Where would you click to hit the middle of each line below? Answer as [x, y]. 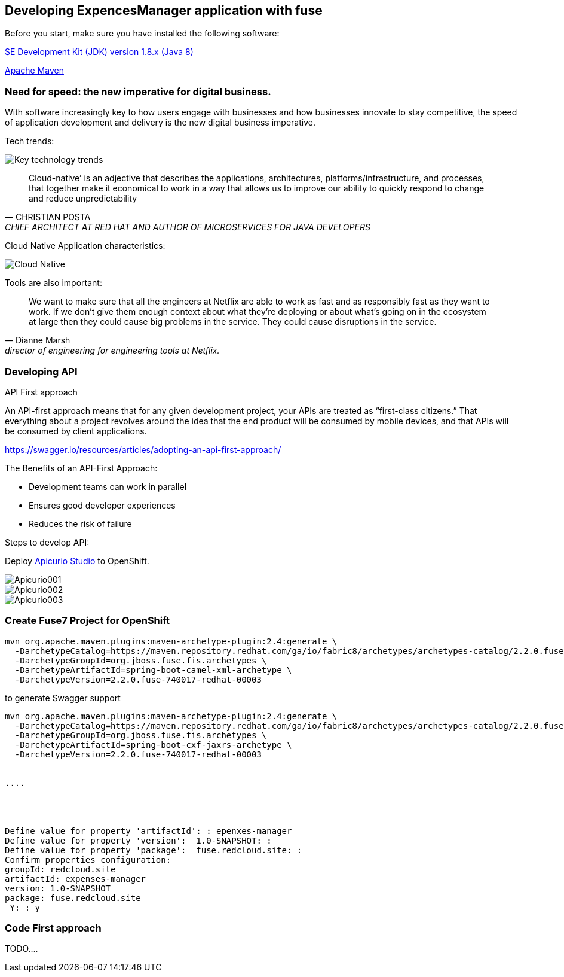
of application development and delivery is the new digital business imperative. [160, 123]
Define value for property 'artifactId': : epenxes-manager [148, 831]
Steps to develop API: [47, 542]
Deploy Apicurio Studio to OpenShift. [77, 561]
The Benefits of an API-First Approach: [81, 468]
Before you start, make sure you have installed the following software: [142, 34]
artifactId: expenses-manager [76, 879]
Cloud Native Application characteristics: [85, 246]
